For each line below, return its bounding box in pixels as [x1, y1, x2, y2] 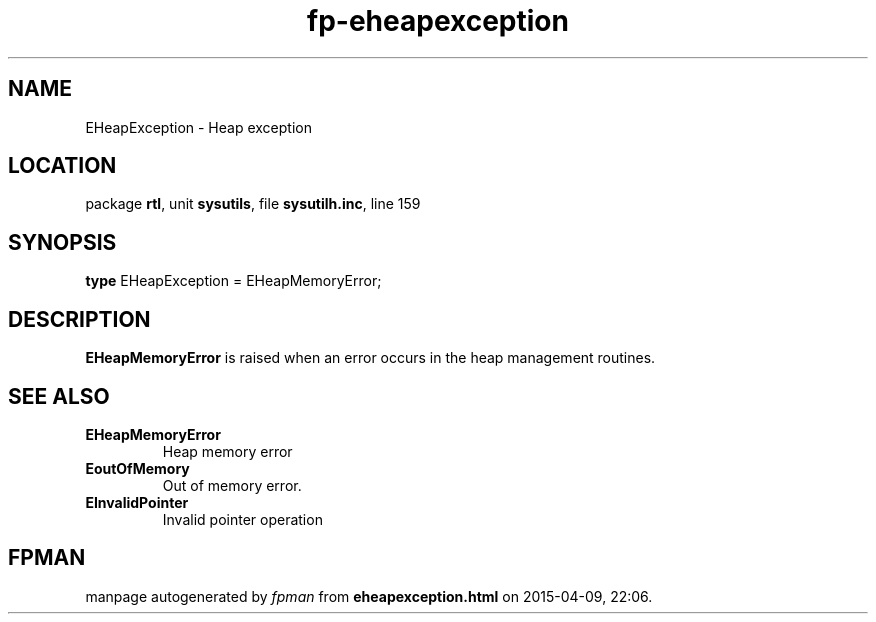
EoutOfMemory [85, 459, 190, 477]
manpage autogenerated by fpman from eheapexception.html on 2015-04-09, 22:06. [85, 587, 653, 605]
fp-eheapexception [307, 4, 569, 38]
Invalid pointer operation [162, 510, 323, 528]
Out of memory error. [162, 476, 302, 494]
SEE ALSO [8, 383, 110, 409]
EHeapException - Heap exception [85, 118, 312, 136]
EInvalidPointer [85, 493, 189, 511]
